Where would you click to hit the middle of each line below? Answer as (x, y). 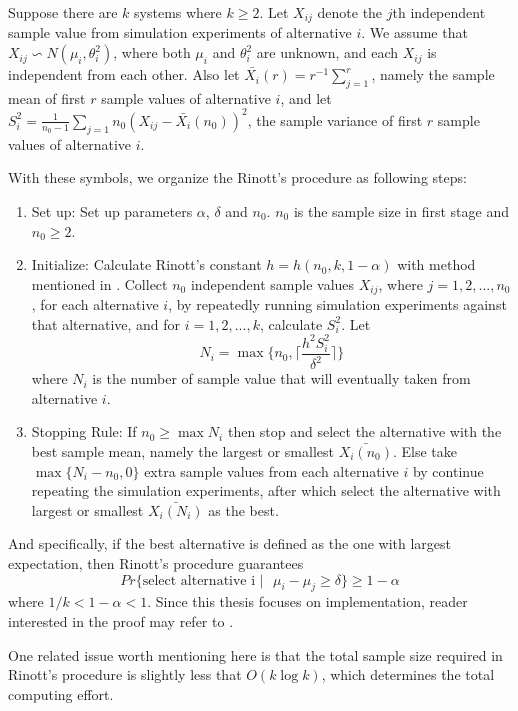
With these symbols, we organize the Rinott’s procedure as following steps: (237, 177)
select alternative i (199, 580)
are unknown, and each (327, 52)
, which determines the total (408, 674)
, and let (306, 97)
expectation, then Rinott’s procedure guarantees (156, 563)
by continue (448, 470)
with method (436, 264)
